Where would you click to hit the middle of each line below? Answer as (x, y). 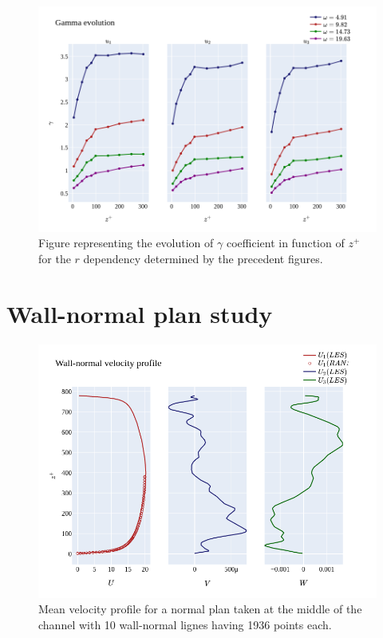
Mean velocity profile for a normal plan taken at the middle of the (200, 609)
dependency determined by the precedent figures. (203, 258)
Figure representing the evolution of (126, 243)
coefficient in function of (285, 243)
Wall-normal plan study (140, 313)
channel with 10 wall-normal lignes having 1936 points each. (185, 624)
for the (55, 258)
